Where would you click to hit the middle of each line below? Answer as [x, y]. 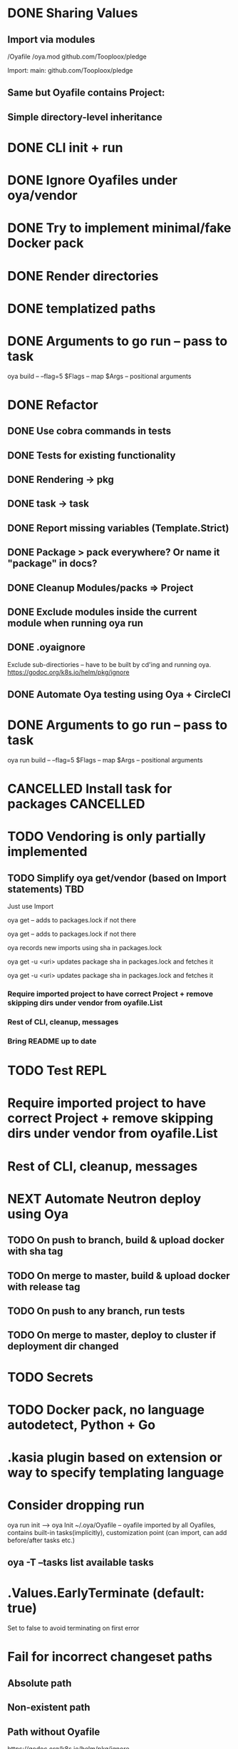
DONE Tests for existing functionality [92, 455]
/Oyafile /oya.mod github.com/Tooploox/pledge [77, 56]
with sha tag [35, 1251]
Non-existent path [49, 1707]
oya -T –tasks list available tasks [81, 1562]
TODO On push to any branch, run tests [96, 1311]
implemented [47, 852]
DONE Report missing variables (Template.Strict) [118, 528]
